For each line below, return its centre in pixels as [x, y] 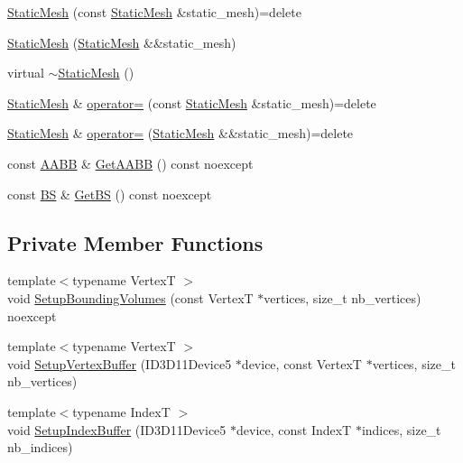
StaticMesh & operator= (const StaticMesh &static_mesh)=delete [192, 102]
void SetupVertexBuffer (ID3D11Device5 [120, 363]
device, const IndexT [294, 429]
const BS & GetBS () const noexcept [110, 194]
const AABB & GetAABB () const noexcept [130, 163]
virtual [26, 73]
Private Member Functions [135, 242]
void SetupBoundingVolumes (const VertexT [130, 297]
